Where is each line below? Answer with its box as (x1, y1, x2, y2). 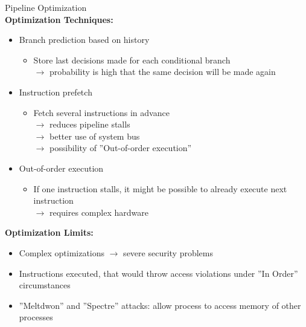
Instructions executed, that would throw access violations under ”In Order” (19, 267, 298, 279)
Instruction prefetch (19, 85, 92, 98)
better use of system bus (49, 129, 140, 142)
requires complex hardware (49, 206, 148, 218)
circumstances (19, 279, 71, 291)
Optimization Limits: (5, 226, 94, 239)
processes (19, 311, 53, 323)
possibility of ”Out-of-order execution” (49, 141, 192, 154)
